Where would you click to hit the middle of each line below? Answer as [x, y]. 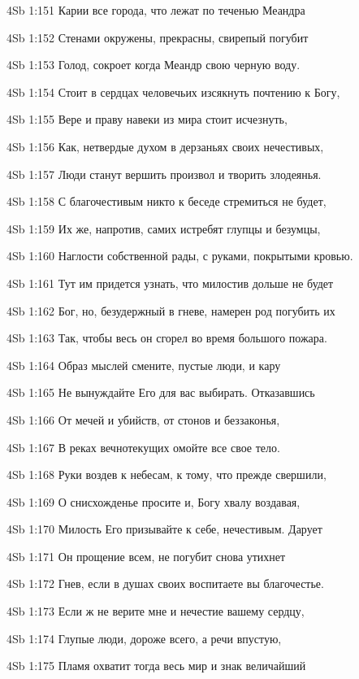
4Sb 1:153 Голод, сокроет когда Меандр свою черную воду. [154, 65]
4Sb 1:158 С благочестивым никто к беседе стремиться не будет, [167, 201]
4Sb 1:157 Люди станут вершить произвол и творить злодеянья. [164, 174]
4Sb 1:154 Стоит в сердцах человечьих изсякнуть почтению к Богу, [173, 91]
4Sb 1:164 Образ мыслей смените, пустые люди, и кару [144, 365]
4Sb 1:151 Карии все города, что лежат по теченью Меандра [156, 10]
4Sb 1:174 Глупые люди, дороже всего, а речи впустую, [144, 638]
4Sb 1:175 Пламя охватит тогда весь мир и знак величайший [156, 666]
